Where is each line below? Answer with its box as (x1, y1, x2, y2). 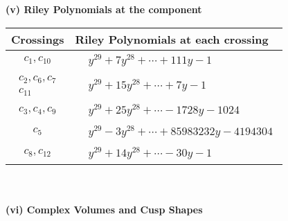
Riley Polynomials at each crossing (75, 30, 269, 47)
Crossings (11, 30, 64, 47)
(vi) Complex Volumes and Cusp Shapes (6, 202, 203, 217)
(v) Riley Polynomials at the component (6, 2, 202, 16)
